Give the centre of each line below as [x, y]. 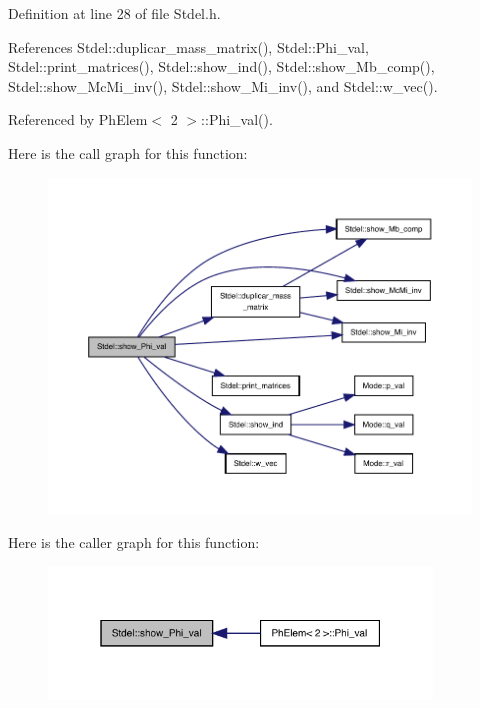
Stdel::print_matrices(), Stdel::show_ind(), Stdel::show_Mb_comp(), [221, 66]
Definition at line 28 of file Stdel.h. [114, 13]
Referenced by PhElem [78, 119]
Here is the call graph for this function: [128, 152]
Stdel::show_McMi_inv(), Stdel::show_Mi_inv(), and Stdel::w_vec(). [223, 85]
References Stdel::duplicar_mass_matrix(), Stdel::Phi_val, [188, 46]
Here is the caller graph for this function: [134, 542]
